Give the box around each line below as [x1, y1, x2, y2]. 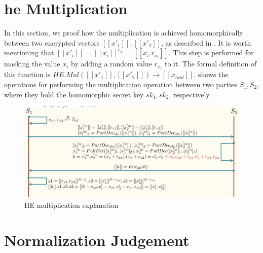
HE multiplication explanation [24, 200, 119, 210]
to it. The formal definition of [164, 58, 257, 69]
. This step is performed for [168, 47, 254, 58]
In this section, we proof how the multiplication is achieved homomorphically [4, 27, 243, 38]
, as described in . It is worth [161, 37, 251, 48]
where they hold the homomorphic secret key [4, 89, 144, 99]
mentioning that [4, 47, 54, 58]
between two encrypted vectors [4, 37, 100, 48]
